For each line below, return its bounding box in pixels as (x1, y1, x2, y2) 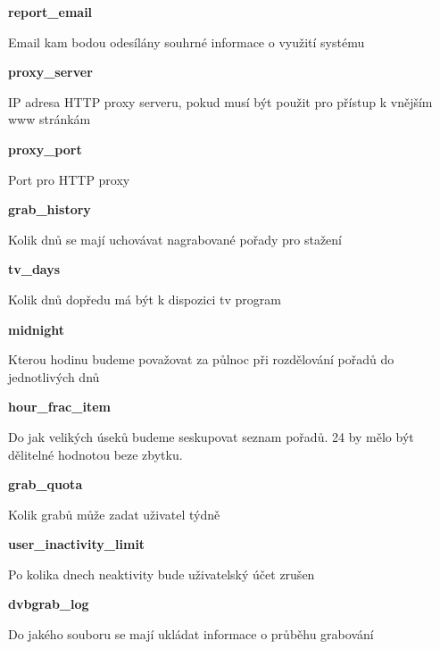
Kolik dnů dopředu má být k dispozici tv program (8, 289, 281, 308)
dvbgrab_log (8, 595, 89, 613)
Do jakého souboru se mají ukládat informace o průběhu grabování (8, 625, 374, 644)
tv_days (8, 260, 61, 279)
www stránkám (8, 110, 91, 129)
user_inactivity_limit (8, 535, 145, 553)
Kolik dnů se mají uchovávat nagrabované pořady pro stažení (8, 229, 343, 248)
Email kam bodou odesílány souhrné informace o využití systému (8, 32, 365, 51)
